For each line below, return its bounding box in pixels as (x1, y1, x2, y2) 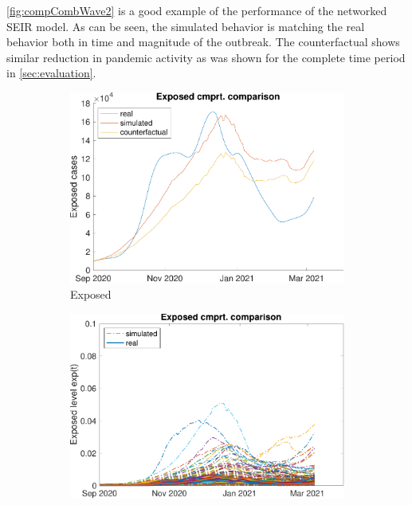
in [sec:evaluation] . (6, 65, 96, 81)
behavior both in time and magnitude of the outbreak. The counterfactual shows (6, 33, 400, 50)
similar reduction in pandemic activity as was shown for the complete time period (6, 49, 406, 65)
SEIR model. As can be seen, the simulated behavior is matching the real (6, 18, 365, 34)
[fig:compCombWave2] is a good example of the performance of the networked (6, 2, 387, 18)
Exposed (70, 286, 112, 303)
